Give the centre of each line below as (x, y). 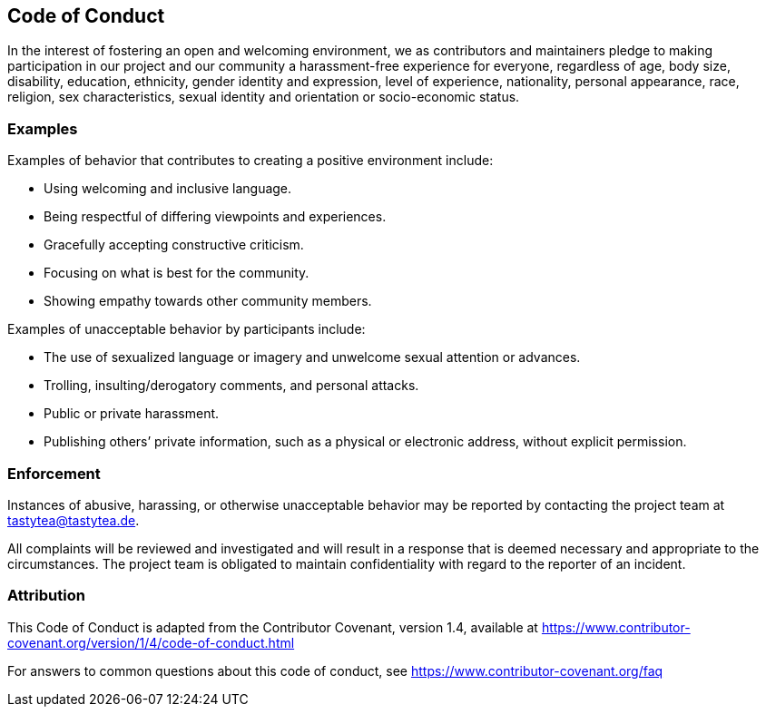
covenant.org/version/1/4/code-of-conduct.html (151, 642)
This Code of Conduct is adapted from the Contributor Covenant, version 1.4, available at (273, 627)
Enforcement (54, 473)
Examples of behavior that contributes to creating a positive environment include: (250, 161)
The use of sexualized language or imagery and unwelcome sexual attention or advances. (312, 357)
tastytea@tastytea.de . (74, 520)
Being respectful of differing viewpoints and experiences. (215, 217)
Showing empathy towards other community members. (208, 301)
